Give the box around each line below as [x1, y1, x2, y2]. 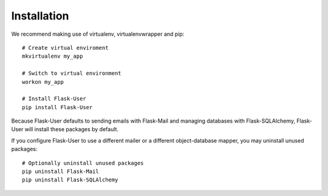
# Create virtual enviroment [22, 44, 109, 51]
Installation [11, 9, 69, 22]
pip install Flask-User [22, 104, 93, 110]
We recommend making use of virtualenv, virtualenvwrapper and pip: [11, 30, 185, 38]
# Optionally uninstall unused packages [22, 160, 144, 166]
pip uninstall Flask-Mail [22, 168, 100, 175]
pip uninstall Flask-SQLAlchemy [22, 177, 118, 183]
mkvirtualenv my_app [22, 53, 83, 60]
